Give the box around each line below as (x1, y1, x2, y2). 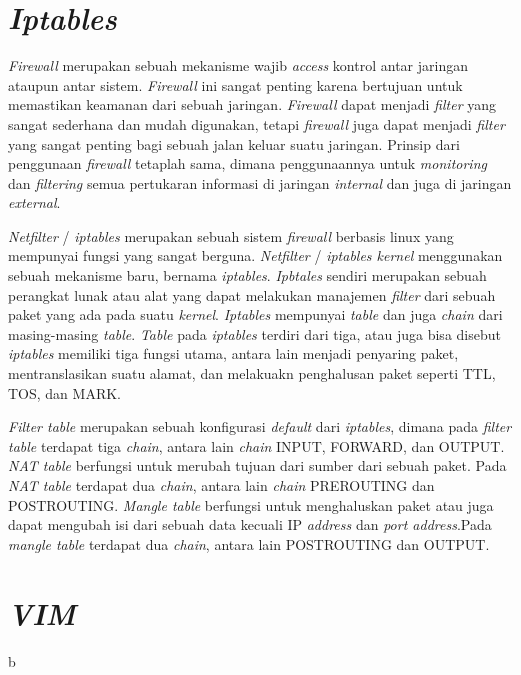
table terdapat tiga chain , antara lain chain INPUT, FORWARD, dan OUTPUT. (8, 435, 505, 456)
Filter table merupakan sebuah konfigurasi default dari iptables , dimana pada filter (8, 416, 512, 437)
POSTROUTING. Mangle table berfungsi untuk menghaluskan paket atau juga (8, 494, 494, 515)
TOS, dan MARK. (8, 382, 121, 403)
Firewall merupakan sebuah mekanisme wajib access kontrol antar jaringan (8, 55, 468, 76)
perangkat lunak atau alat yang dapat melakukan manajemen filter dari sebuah (8, 284, 496, 305)
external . (8, 192, 61, 213)
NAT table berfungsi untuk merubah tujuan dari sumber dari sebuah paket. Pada (8, 455, 507, 476)
